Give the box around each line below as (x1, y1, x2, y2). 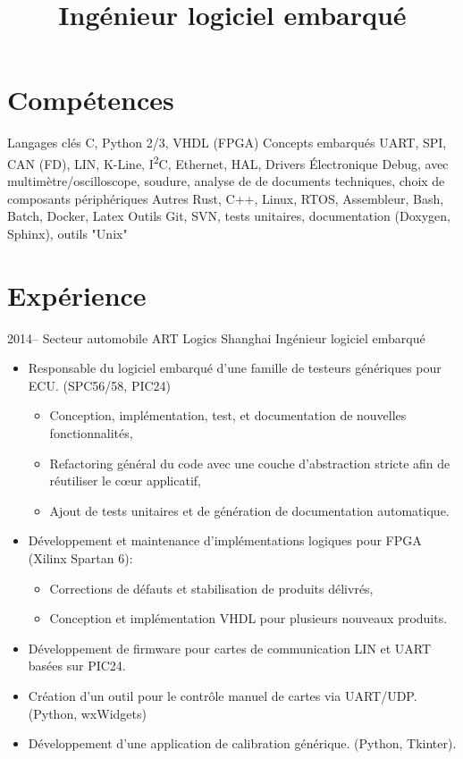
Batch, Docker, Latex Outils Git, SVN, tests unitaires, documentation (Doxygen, (7, 207, 450, 225)
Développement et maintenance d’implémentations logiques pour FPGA (28, 531, 422, 550)
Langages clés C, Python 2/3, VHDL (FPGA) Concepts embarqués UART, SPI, (7, 133, 447, 152)
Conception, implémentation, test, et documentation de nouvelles (49, 406, 407, 425)
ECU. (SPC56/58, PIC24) (28, 375, 172, 394)
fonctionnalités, (49, 424, 133, 443)
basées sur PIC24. (28, 656, 126, 675)
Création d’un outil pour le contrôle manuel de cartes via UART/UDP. (28, 686, 417, 704)
